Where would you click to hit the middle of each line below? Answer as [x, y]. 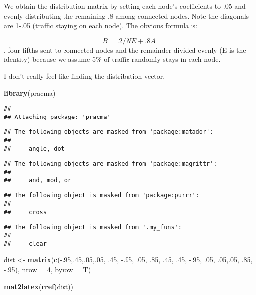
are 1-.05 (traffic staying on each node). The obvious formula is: [101, 26]
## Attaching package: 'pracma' [57, 117]
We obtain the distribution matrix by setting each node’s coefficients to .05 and [125, 6]
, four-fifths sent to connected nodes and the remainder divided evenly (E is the [125, 49]
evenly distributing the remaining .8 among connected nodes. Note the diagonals [127, 16]
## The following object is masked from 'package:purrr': [102, 196]
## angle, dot [34, 148]
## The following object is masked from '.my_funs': [93, 227]
